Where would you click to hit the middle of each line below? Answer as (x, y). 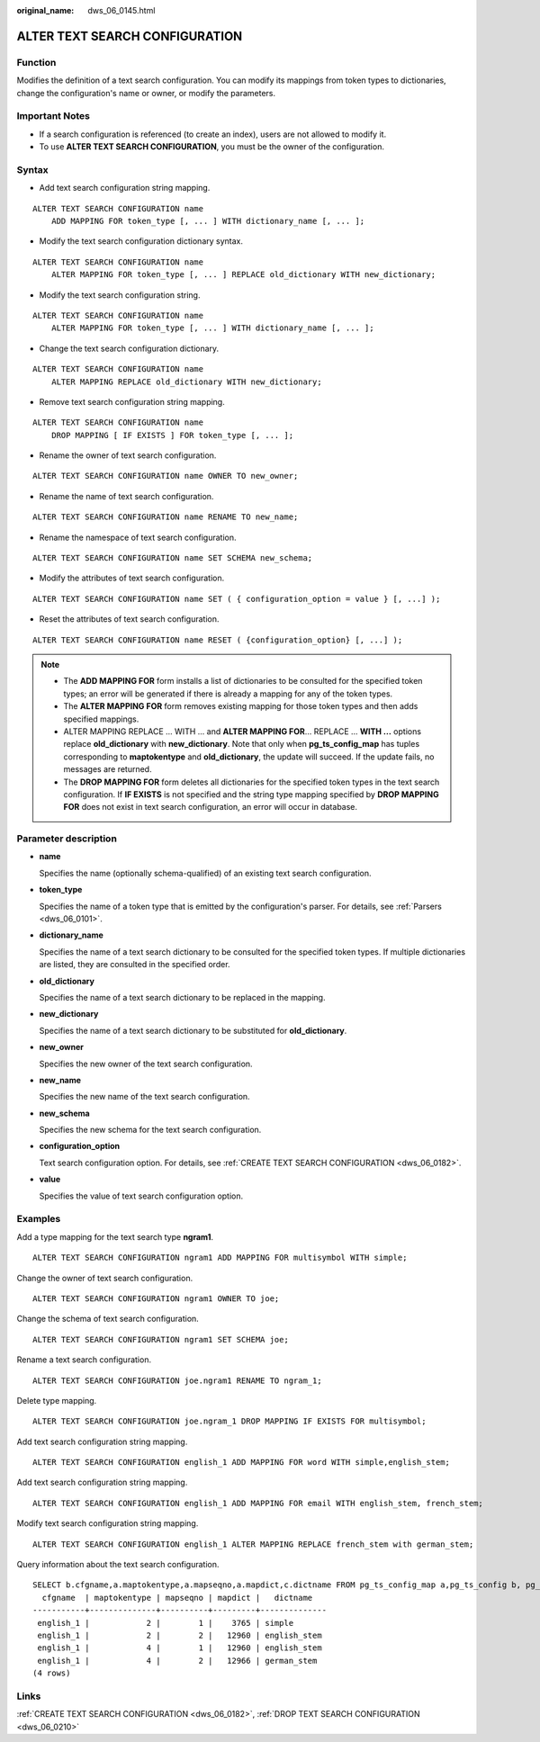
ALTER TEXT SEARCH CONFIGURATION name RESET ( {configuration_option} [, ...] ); (218, 640)
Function (36, 62)
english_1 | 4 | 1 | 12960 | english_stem (180, 1648)
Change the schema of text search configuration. (108, 1319)
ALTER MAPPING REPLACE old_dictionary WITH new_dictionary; (187, 382)
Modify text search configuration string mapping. (108, 1523)
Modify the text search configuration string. (120, 295)
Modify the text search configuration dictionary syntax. (141, 241)
